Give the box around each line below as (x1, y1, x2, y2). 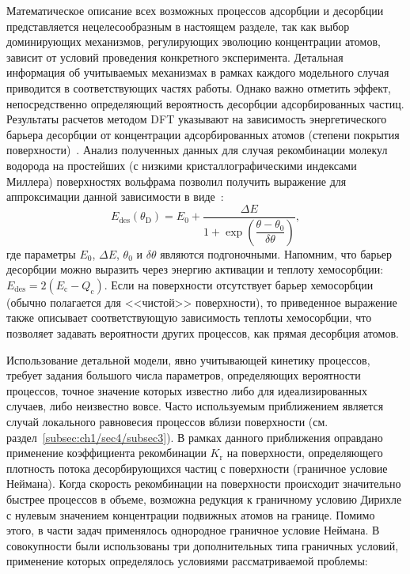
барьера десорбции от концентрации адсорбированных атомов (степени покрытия (6, 126, 400, 142)
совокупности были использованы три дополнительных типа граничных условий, (6, 537, 399, 553)
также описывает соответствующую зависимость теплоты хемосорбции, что (6, 309, 372, 326)
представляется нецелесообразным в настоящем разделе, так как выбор (6, 17, 350, 34)
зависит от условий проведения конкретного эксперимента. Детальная (6, 48, 344, 65)
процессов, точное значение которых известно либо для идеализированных (6, 382, 367, 398)
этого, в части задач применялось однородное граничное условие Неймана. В (6, 522, 380, 538)
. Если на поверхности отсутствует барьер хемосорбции (104, 276, 374, 293)
